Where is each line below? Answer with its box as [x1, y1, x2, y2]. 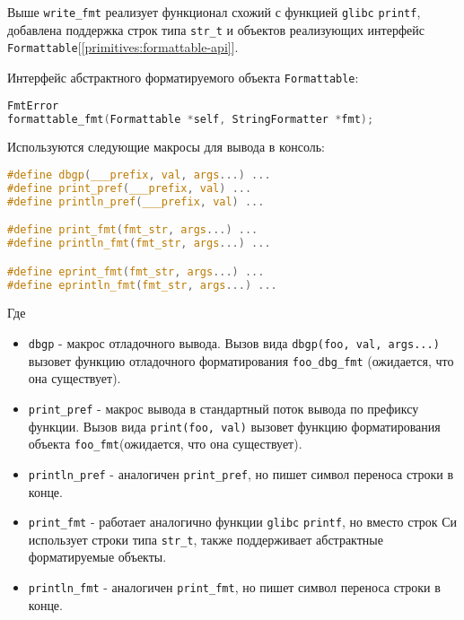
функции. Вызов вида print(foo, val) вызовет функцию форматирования [28, 416, 441, 435]
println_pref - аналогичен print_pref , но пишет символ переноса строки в [28, 464, 454, 483]
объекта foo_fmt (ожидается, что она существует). [28, 434, 302, 453]
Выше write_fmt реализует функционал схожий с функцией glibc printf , [7, 3, 421, 21]
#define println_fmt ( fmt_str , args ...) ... [7, 237, 271, 250]
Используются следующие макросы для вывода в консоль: [7, 137, 325, 156]
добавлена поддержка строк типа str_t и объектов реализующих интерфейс [7, 20, 425, 39]
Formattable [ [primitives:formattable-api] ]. [7, 38, 239, 57]
